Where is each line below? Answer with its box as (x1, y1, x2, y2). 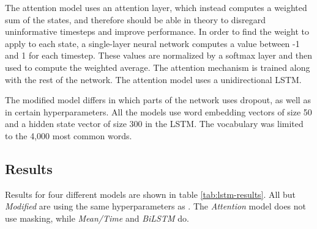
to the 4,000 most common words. (5, 129, 132, 142)
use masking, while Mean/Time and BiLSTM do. (5, 211, 189, 224)
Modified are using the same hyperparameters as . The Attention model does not (5, 200, 307, 213)
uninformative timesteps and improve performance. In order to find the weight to (5, 25, 310, 38)
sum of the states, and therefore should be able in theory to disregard (5, 13, 266, 26)
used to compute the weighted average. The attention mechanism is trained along (5, 60, 310, 73)
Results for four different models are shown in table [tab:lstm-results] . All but (5, 187, 296, 200)
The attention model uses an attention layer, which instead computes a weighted (5, 1, 307, 13)
